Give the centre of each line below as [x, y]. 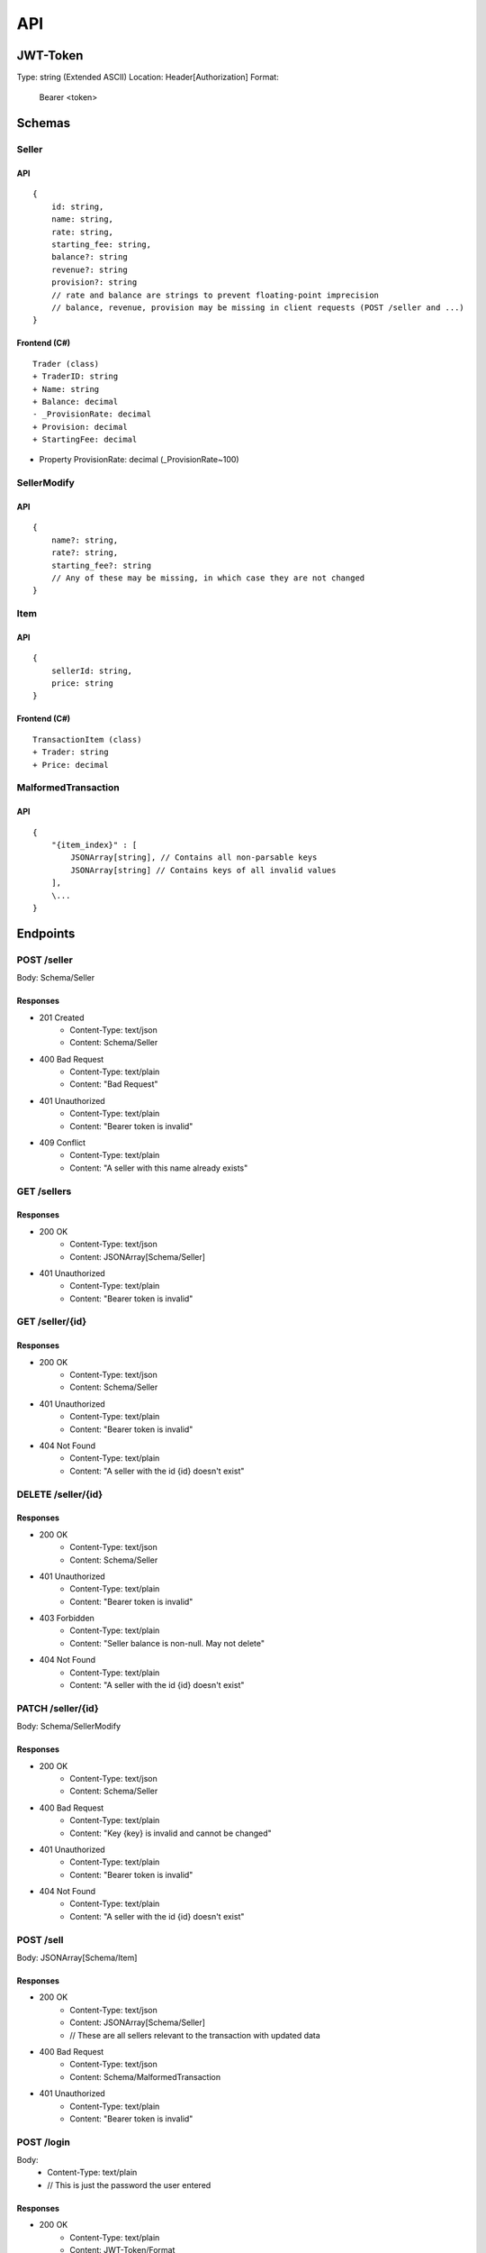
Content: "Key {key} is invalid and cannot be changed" [171, 1833]
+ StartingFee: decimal [85, 440]
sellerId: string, [92, 670]
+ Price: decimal [71, 765]
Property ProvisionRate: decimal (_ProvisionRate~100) [139, 460]
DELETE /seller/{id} [60, 1494]
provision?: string [94, 283]
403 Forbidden [67, 1619]
